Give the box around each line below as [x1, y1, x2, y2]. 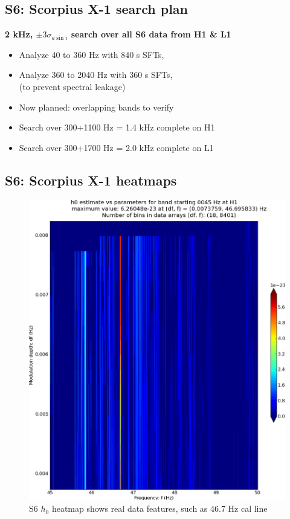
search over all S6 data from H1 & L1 [71, 28, 231, 40]
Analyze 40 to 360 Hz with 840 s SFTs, [19, 48, 164, 60]
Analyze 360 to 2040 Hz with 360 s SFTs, [19, 68, 173, 81]
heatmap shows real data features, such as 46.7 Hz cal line [51, 502, 268, 515]
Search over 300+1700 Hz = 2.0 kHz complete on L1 [19, 141, 214, 153]
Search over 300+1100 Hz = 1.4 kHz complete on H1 [19, 121, 215, 134]
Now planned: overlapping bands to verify [19, 100, 174, 113]
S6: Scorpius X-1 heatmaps [5, 170, 177, 189]
